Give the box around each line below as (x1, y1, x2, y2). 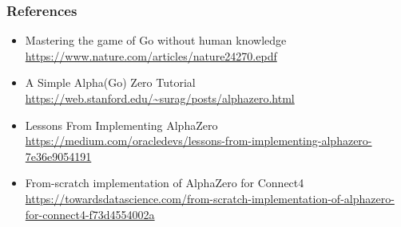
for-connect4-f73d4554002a (25, 205, 155, 222)
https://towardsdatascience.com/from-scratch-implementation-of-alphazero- (25, 190, 395, 206)
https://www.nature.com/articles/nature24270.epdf (25, 47, 277, 64)
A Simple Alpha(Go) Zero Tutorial (25, 74, 196, 91)
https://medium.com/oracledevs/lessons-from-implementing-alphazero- (25, 132, 372, 149)
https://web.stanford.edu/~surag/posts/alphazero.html (25, 90, 295, 106)
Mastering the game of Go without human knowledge (25, 32, 287, 49)
